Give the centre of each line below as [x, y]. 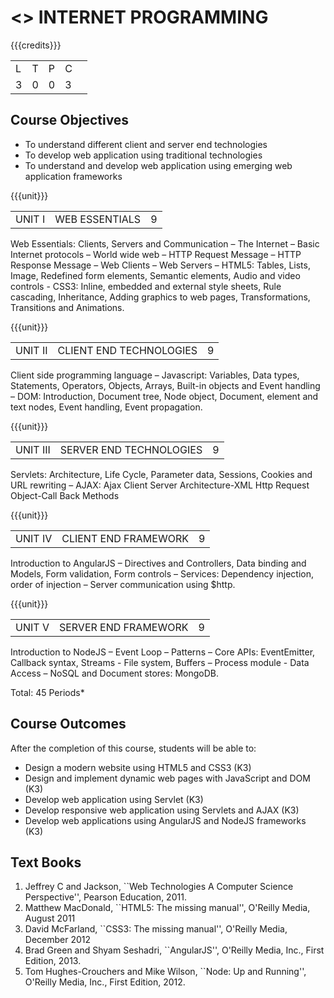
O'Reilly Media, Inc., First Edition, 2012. [105, 982]
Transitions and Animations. [67, 307]
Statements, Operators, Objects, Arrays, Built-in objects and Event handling [165, 385]
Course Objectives [70, 120]
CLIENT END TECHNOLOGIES [127, 350]
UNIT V [32, 627]
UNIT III [33, 449]
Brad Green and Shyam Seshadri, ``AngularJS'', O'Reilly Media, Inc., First [174, 950]
